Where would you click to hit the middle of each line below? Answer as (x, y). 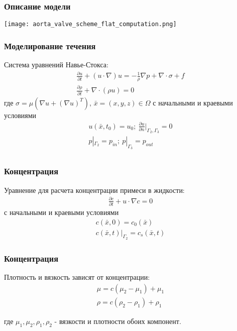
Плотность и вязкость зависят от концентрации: (77, 277)
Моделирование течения (50, 45)
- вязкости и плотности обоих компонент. (118, 321)
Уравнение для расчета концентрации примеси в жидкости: (94, 190)
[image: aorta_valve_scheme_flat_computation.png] (90, 24)
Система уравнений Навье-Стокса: (56, 65)
